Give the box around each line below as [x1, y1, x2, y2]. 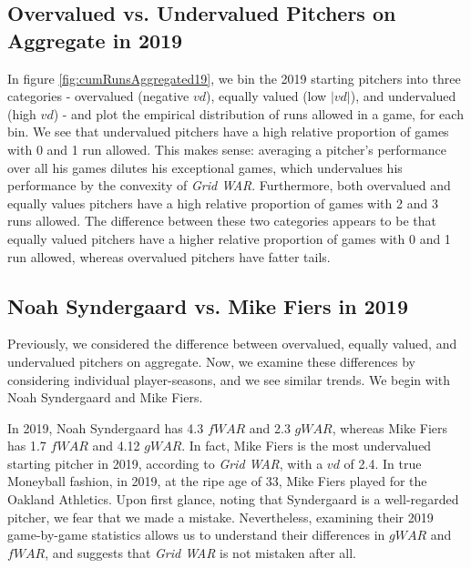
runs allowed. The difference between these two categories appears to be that [7, 211, 436, 230]
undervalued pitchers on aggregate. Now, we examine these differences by [7, 351, 415, 370]
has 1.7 [7, 436, 46, 455]
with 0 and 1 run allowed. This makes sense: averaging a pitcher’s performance [7, 139, 446, 158]
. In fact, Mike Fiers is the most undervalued [181, 436, 432, 455]
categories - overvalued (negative [7, 86, 189, 106]
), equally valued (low [205, 86, 327, 106]
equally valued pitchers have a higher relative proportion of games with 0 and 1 [7, 228, 451, 248]
